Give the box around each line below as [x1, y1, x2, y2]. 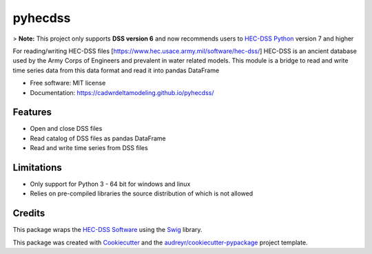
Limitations [12, 162, 62, 173]
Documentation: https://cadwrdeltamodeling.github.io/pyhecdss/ [30, 88, 214, 96]
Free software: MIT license [30, 79, 106, 87]
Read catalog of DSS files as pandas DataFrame [30, 134, 166, 142]
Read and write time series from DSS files [30, 144, 148, 152]
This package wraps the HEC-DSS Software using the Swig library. [12, 226, 203, 234]
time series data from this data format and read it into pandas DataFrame [12, 66, 220, 74]
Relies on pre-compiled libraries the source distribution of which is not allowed [30, 189, 254, 198]
